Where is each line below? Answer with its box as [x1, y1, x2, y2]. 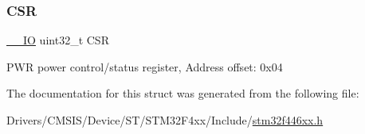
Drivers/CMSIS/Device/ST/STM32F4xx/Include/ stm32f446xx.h [6, 112, 324, 128]
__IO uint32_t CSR [6, 32, 109, 48]
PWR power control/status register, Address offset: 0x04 [6, 58, 283, 75]
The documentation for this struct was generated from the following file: [6, 85, 359, 101]
